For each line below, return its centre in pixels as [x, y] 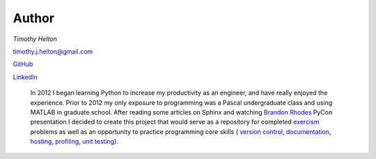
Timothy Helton [35, 39]
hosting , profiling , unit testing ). [74, 142]
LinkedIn [25, 77]
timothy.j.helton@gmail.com [53, 51]
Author [34, 18]
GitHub [23, 64]
